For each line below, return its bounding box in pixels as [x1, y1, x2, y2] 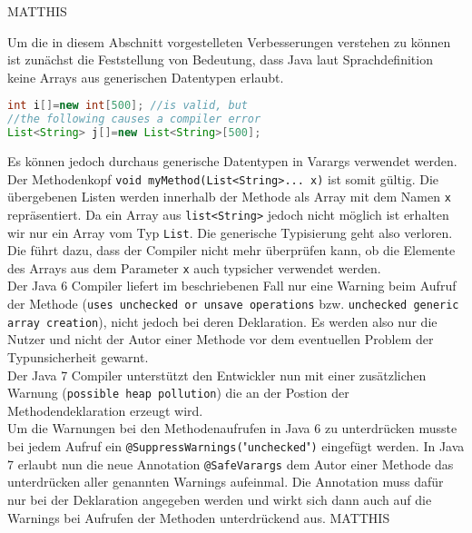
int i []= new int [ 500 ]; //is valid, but [7, 99, 248, 113]
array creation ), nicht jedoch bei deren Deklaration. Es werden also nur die [7, 311, 438, 331]
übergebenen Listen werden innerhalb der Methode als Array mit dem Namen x [7, 187, 451, 206]
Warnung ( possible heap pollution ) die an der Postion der [7, 383, 349, 402]
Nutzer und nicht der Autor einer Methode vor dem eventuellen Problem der [7, 330, 434, 349]
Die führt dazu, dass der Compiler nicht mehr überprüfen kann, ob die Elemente [7, 241, 456, 260]
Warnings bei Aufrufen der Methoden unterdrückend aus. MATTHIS [7, 508, 390, 527]
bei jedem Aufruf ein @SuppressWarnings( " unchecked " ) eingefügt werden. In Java [7, 437, 465, 455]
